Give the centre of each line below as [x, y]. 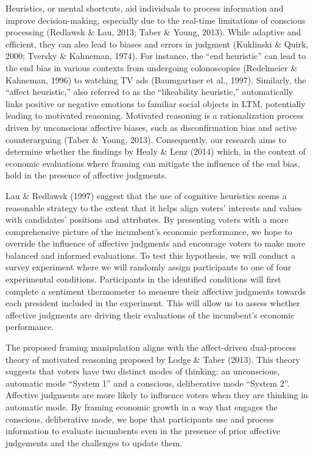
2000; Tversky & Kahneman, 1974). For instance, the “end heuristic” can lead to [156, 56]
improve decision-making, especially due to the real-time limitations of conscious [156, 20]
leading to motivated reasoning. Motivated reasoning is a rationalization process [155, 115]
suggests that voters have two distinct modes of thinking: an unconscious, [143, 371]
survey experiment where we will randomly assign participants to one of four [149, 267]
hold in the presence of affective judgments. [86, 175]
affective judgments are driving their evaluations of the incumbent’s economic [150, 314]
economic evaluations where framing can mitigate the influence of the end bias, [153, 163]
